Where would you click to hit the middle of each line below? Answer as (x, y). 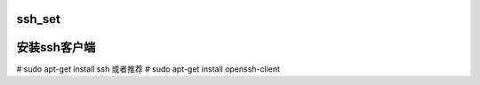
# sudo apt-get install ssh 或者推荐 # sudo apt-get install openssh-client (148, 69)
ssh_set (39, 19)
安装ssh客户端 (56, 47)
